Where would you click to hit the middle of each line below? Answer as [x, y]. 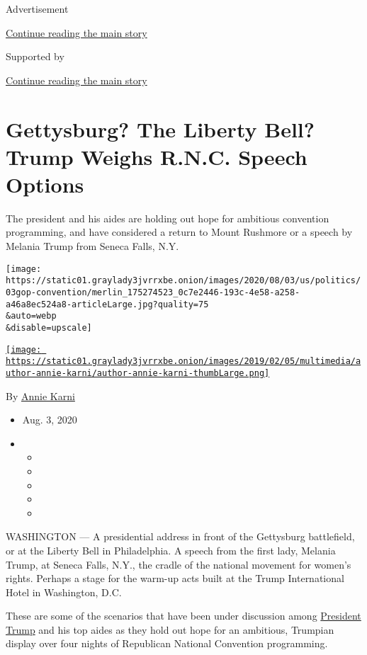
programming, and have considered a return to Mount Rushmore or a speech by [179, 232]
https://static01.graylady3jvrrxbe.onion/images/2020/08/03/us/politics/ [183, 281]
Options [45, 184]
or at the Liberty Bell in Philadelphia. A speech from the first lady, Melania [171, 550]
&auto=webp [31, 316]
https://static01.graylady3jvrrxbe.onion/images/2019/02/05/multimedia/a [183, 361]
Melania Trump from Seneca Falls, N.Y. [92, 246]
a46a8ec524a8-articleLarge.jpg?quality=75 [107, 304]
